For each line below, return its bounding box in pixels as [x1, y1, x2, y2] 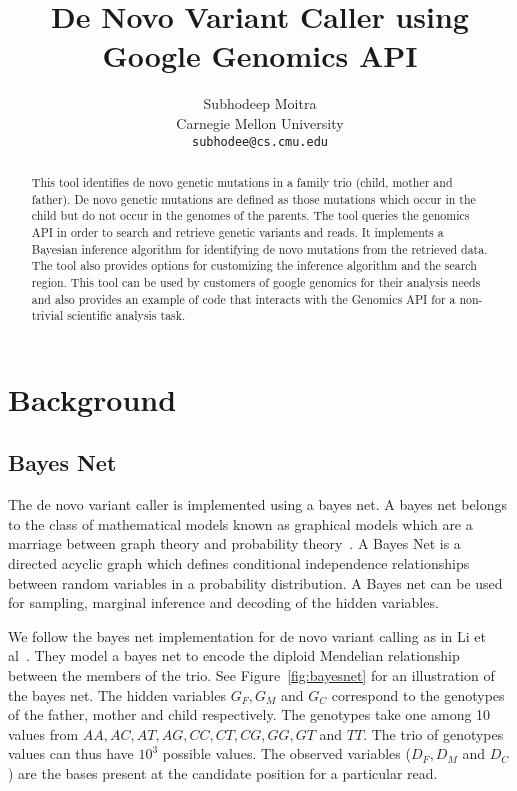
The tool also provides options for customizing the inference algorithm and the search [31, 257, 477, 274]
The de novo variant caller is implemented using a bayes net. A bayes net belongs [8, 494, 507, 515]
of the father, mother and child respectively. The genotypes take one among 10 [8, 704, 491, 725]
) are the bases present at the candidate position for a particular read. [8, 762, 438, 783]
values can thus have [8, 743, 134, 764]
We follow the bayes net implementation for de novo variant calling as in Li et [8, 625, 486, 646]
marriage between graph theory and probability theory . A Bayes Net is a [8, 533, 461, 554]
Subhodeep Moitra [203, 93, 317, 114]
